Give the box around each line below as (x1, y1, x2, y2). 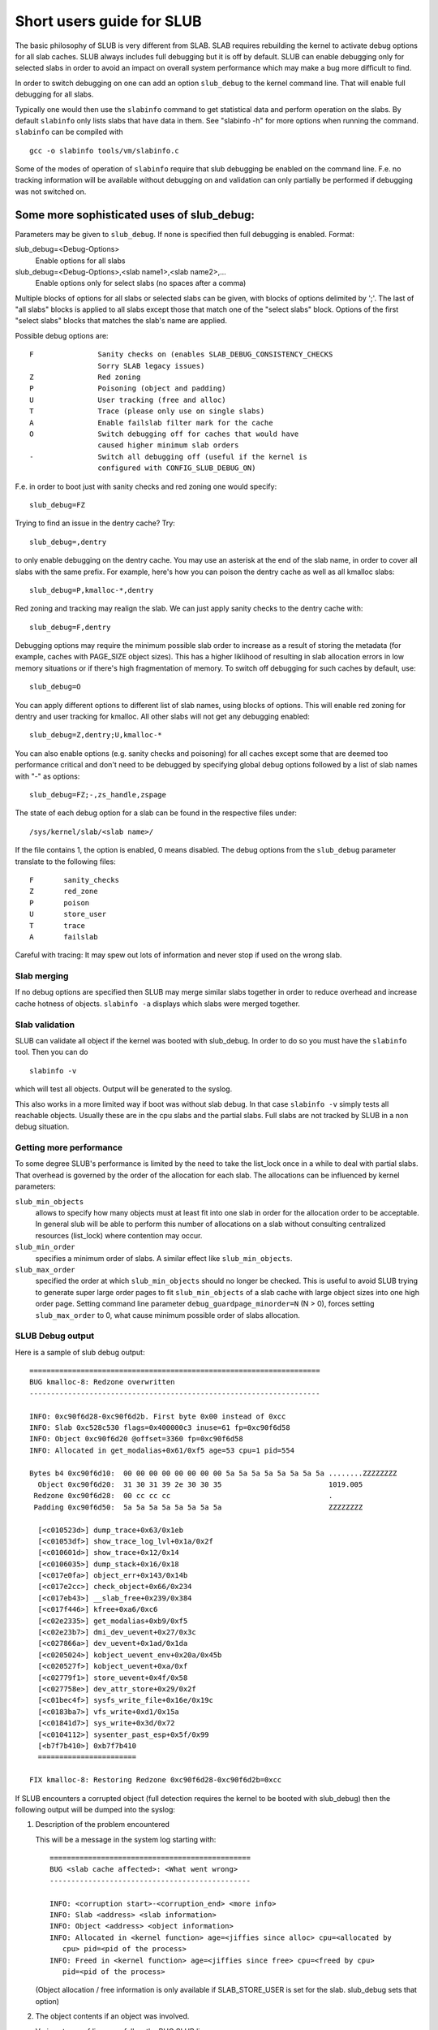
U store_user (29, 909, 107, 919)
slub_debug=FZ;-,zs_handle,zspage (29, 790, 166, 799)
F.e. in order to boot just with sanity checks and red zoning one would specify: (15, 482, 277, 491)
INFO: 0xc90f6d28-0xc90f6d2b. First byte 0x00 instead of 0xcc (29, 1411, 286, 1421)
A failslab (29, 932, 98, 941)
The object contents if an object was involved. (35, 2011, 190, 2021)
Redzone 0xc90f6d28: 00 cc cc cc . (33, 1491, 333, 1501)
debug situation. (15, 1121, 70, 1132)
